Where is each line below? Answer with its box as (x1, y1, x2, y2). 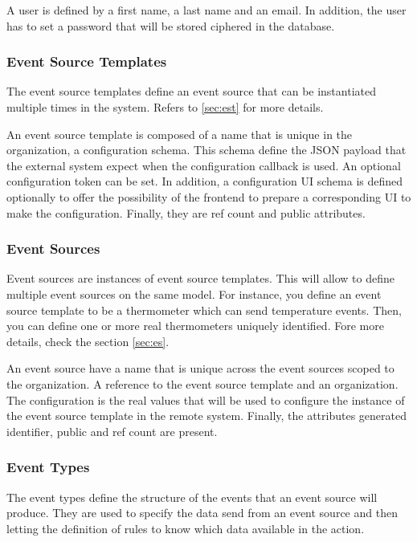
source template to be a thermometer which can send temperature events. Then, (6, 301, 402, 318)
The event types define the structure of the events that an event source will (6, 488, 378, 505)
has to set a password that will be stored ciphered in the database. (6, 17, 335, 34)
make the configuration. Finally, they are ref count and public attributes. (6, 204, 366, 221)
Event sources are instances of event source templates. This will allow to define (6, 270, 395, 287)
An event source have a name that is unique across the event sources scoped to (6, 360, 395, 377)
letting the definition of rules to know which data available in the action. (6, 520, 365, 536)
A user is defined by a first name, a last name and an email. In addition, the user (6, 2, 407, 18)
